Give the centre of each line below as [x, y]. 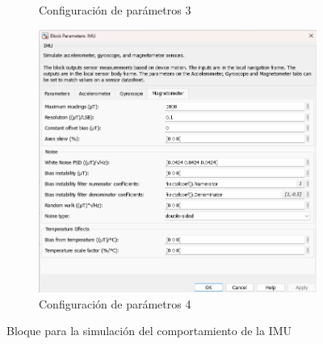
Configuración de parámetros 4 [115, 303]
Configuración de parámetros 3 [115, 10]
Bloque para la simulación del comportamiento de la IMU [149, 331]
